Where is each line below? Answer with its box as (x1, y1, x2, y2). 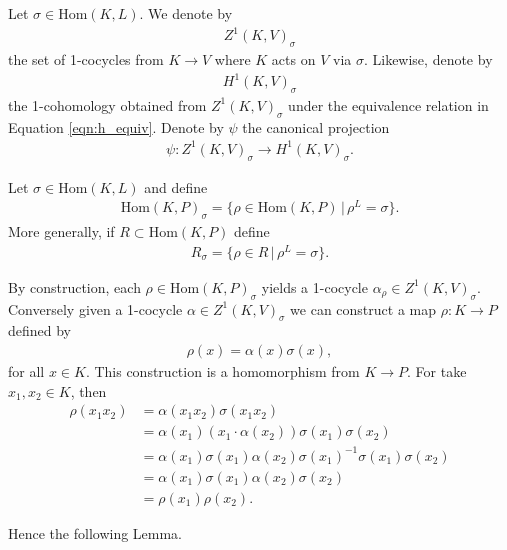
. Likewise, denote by (363, 48, 493, 69)
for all (8, 360, 45, 381)
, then (70, 380, 107, 401)
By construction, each (8, 276, 141, 297)
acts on (271, 48, 316, 69)
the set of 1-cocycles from (8, 48, 164, 69)
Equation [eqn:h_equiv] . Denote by (8, 116, 224, 137)
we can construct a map (290, 298, 437, 319)
